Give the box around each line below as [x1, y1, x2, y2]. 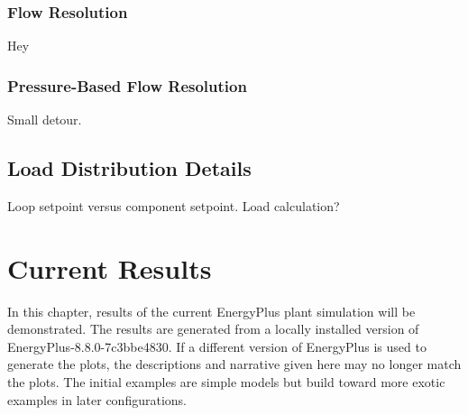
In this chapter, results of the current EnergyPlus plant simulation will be [7, 301, 416, 320]
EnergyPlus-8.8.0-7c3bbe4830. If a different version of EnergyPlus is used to [7, 337, 427, 355]
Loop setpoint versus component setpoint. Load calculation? [7, 196, 340, 215]
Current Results [7, 249, 212, 286]
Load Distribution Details [7, 154, 252, 182]
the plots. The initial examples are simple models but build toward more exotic [7, 372, 445, 391]
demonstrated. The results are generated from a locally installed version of [7, 319, 419, 338]
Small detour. [7, 110, 82, 129]
